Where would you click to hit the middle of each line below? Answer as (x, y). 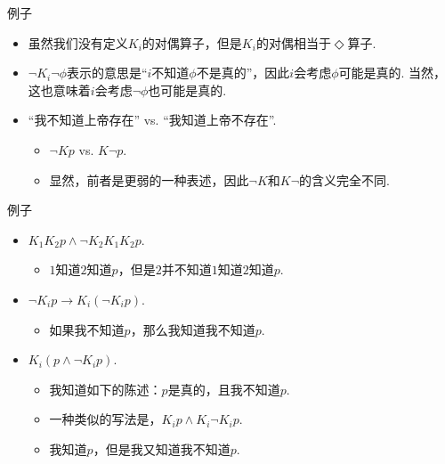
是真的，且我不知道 (224, 389)
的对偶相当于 (293, 42)
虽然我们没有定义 (78, 42)
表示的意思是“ (107, 73)
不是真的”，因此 (243, 73)
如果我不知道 (87, 329)
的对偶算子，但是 (192, 42)
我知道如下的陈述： (105, 389)
